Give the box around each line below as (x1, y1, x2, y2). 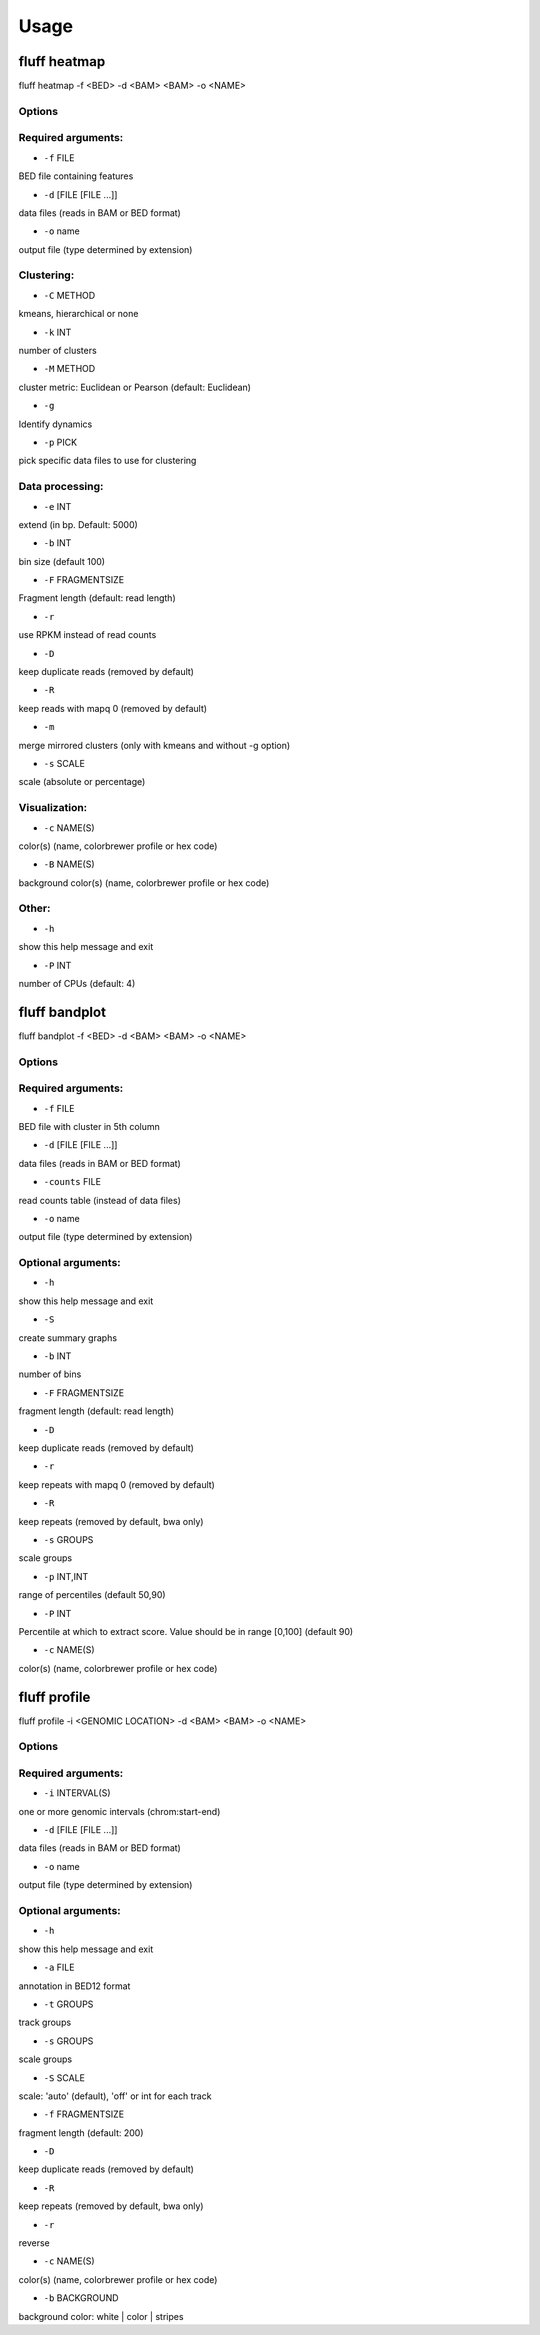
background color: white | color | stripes (18, 2310, 184, 2322)
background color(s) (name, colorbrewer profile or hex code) (18, 876, 270, 889)
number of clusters (18, 345, 97, 357)
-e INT (43, 500, 72, 512)
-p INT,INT (43, 1570, 89, 1582)
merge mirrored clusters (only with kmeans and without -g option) (18, 739, 291, 751)
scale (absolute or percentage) (18, 776, 146, 788)
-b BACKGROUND (43, 2292, 119, 2304)
